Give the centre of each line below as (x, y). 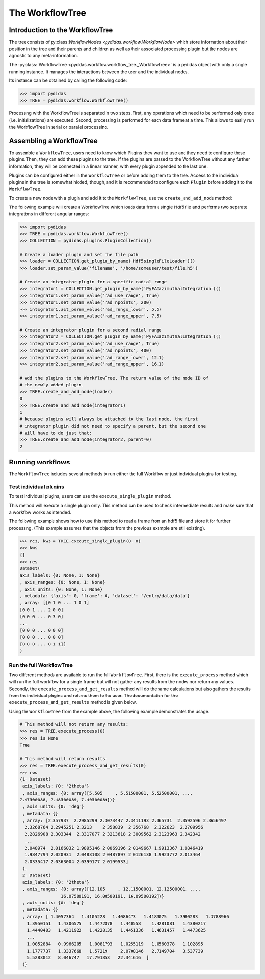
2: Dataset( (37, 875)
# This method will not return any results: (74, 724)
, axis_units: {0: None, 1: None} (61, 589)
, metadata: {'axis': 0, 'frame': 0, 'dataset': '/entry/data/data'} (105, 596)
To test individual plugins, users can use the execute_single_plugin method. (90, 496)
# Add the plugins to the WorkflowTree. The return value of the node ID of (114, 378)
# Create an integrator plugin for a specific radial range (93, 282)
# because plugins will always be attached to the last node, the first (109, 419)
